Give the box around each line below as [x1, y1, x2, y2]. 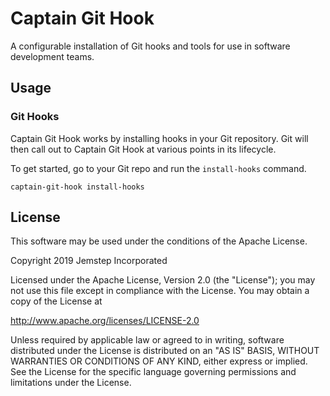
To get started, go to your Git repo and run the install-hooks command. [10, 162, 307, 174]
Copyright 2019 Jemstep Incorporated [10, 255, 168, 267]
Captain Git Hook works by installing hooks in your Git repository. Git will [10, 132, 309, 144]
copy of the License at [10, 295, 103, 307]
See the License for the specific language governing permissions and [10, 366, 297, 378]
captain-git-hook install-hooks [10, 182, 145, 192]
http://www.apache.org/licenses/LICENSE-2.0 [10, 315, 200, 327]
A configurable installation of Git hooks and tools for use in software [10, 40, 291, 52]
